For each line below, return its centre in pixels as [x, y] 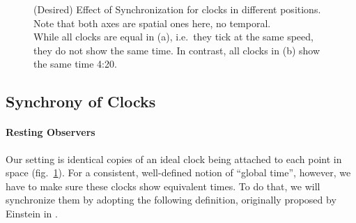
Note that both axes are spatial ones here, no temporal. [152, 23]
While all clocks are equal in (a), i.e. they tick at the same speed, [173, 37]
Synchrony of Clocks [81, 101]
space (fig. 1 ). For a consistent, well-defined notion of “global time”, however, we [178, 172]
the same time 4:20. [75, 64]
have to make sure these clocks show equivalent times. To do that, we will [163, 186]
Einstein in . [32, 213]
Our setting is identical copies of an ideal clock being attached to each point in [174, 159]
